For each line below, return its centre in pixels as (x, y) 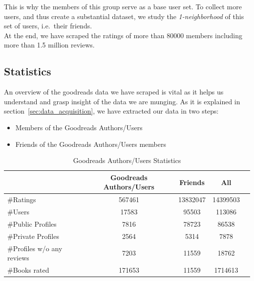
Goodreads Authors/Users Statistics (127, 160)
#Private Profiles (33, 236)
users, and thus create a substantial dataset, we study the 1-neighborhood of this (124, 16)
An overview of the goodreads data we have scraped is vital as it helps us (114, 92)
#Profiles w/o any (35, 248)
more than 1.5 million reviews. (49, 45)
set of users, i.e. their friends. (48, 26)
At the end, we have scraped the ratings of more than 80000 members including (123, 35)
